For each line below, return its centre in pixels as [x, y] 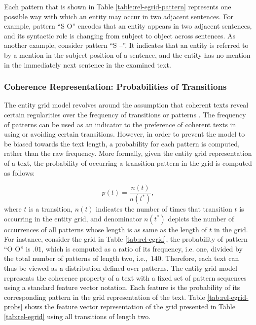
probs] [13, 307]
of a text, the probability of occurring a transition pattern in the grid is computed [128, 162]
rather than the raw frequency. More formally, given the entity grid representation [128, 153]
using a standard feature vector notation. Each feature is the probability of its [122, 287]
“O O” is [17, 248]
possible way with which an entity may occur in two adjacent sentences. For [119, 16]
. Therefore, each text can [200, 258]
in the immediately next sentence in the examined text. [88, 64]
